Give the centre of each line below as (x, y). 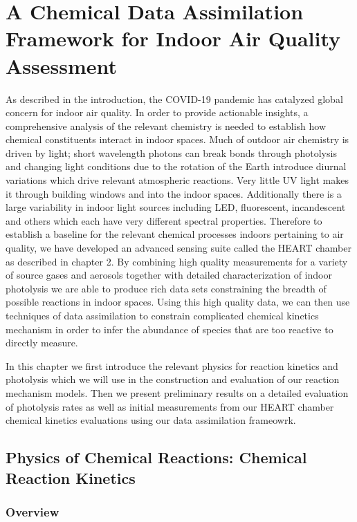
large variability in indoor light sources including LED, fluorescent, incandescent (176, 207)
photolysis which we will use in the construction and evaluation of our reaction (173, 379)
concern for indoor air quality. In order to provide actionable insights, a (157, 112)
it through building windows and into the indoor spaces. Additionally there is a (174, 193)
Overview (33, 511)
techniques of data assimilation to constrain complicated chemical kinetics (162, 315)
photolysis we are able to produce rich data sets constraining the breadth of (166, 288)
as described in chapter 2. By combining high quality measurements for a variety (177, 261)
